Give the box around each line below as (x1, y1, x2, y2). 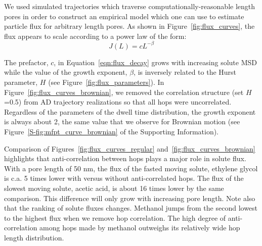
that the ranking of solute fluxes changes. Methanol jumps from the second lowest (4, 203, 258, 213)
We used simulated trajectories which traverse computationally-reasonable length (4, 1, 255, 11)
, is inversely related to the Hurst (134, 67, 237, 77)
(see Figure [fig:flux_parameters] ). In (48, 77, 164, 87)
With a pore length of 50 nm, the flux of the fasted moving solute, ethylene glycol (4, 163, 258, 173)
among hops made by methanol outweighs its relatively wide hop (39, 222, 240, 233)
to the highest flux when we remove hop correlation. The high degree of (4, 212, 226, 223)
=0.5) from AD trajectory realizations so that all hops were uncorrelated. (4, 96, 232, 107)
